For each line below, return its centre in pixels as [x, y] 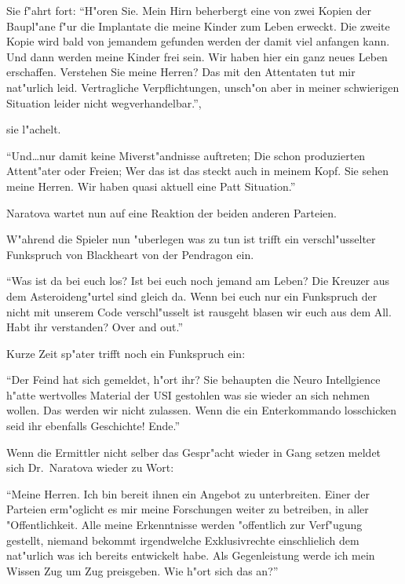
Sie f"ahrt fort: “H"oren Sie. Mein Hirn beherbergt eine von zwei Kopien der [189, 10]
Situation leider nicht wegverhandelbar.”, [104, 102]
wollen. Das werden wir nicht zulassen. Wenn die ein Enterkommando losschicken [202, 410]
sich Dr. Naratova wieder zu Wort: [90, 467]
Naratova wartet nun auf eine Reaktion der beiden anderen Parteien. [171, 212]
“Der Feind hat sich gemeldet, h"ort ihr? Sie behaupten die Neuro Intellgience [193, 380]
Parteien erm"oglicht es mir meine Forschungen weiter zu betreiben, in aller [188, 509]
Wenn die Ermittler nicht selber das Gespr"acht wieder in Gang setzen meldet [194, 452]
